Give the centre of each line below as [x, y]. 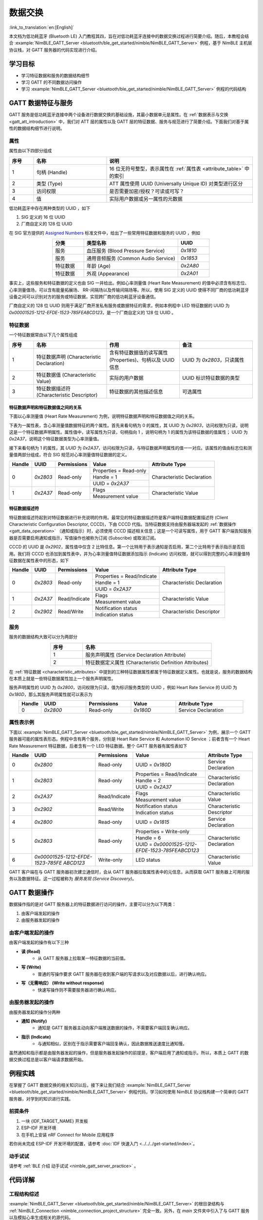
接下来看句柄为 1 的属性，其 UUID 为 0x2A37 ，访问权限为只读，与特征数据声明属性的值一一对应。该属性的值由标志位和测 [131, 448]
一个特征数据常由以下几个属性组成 [43, 335]
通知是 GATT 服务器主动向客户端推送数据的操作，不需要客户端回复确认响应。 [115, 1028]
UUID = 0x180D [153, 765]
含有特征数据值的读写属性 [139, 353]
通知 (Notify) [34, 1021]
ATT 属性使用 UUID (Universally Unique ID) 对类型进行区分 [176, 183]
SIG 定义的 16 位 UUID [43, 217]
